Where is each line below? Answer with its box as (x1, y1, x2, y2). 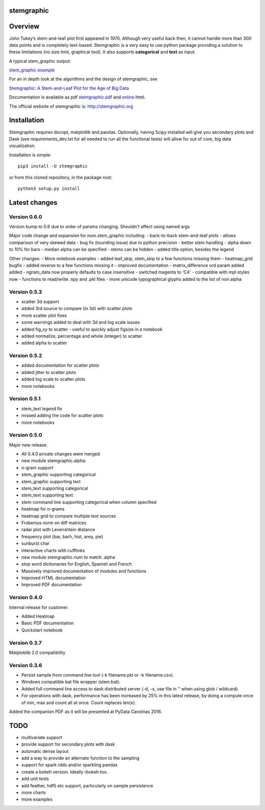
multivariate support (21, 734, 62, 740)
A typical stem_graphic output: (9, 58, 71, 64)
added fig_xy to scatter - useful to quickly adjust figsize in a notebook (21, 326, 163, 332)
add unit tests (21, 776, 49, 782)
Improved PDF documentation (21, 582, 82, 588)
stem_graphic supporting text (21, 478, 81, 484)
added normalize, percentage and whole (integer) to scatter (21, 333, 142, 339)
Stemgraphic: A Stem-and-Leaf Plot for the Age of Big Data (9, 85, 129, 91)
